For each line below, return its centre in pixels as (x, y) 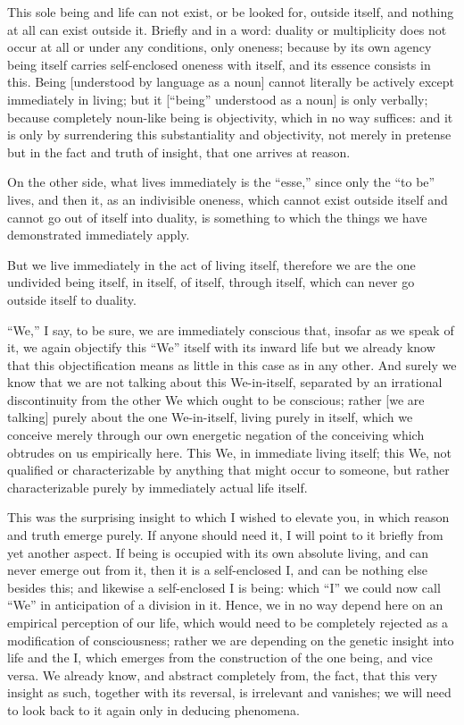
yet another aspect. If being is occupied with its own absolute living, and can (218, 552)
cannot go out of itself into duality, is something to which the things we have (217, 217)
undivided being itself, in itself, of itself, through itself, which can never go (211, 282)
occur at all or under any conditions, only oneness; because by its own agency (220, 47)
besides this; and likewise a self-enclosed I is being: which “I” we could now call (224, 587)
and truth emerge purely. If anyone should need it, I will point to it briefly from (225, 535)
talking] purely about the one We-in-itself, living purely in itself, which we (210, 417)
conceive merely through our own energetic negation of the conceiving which (216, 435)
